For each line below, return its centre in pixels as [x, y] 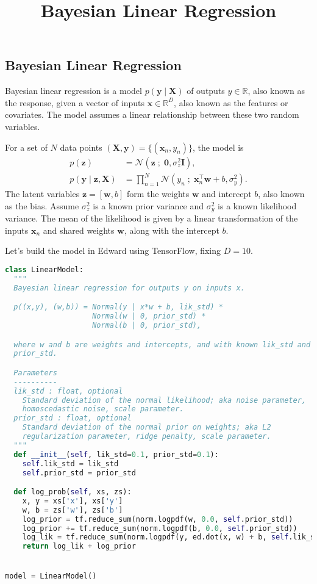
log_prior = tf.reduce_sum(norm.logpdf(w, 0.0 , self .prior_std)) [158, 519]
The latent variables [42, 194]
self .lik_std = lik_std [70, 463]
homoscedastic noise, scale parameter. [103, 409]
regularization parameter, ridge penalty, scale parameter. [147, 437]
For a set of [26, 147]
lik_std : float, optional [68, 391]
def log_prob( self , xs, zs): [73, 492]
